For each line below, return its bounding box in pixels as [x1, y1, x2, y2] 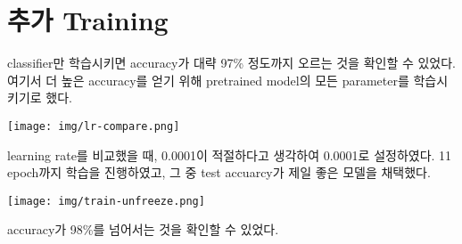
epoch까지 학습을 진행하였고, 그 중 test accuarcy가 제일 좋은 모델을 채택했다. [7, 163, 431, 182]
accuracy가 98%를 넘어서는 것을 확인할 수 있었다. [7, 220, 279, 239]
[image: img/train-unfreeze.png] [7, 194, 205, 207]
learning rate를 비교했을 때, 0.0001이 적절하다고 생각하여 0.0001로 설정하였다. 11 [7, 145, 452, 164]
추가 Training [7, 2, 169, 38]
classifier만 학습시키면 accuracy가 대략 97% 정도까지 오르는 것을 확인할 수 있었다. [7, 53, 457, 72]
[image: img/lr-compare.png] [7, 119, 180, 133]
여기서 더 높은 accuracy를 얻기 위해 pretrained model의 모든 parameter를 [7, 70, 409, 89]
